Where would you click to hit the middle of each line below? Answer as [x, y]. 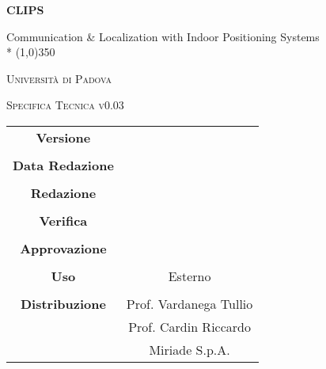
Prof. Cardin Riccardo [190, 326]
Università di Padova [59, 78]
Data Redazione [63, 165]
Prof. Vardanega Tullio [190, 303]
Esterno [190, 276]
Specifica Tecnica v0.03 [65, 105]
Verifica [63, 220]
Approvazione [63, 248]
